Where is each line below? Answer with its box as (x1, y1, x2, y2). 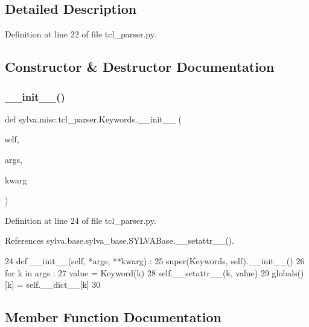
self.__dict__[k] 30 (26, 278, 101, 291)
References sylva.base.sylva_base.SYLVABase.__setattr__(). (5, 234, 234, 247)
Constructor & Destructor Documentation (5, 57, 275, 76)
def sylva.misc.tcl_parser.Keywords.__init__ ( (5, 112, 182, 125)
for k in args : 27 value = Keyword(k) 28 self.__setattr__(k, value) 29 (5, 266, 269, 279)
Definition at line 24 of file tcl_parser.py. (5, 214, 156, 226)
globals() (272, 266, 304, 279)
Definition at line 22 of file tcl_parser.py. (5, 28, 156, 40)
